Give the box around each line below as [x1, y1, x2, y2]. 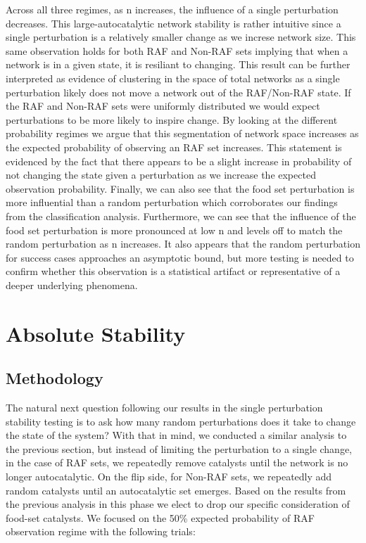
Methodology [6, 367, 103, 389]
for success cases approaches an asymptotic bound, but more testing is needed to [6, 250, 354, 264]
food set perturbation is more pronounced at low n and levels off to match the [6, 222, 343, 237]
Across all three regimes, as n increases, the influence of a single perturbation [6, 2, 339, 16]
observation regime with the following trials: [6, 524, 196, 539]
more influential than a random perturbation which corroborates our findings [6, 195, 338, 210]
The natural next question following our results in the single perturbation [6, 400, 323, 415]
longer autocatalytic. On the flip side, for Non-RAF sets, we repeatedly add [6, 469, 332, 484]
